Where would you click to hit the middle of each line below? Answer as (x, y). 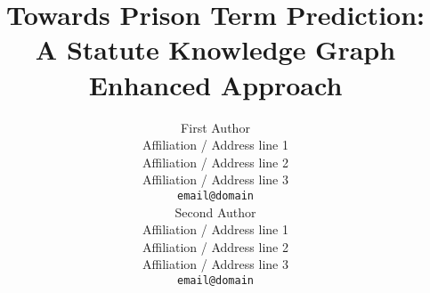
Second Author (215, 212)
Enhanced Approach (215, 84)
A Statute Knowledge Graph (215, 49)
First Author (215, 127)
